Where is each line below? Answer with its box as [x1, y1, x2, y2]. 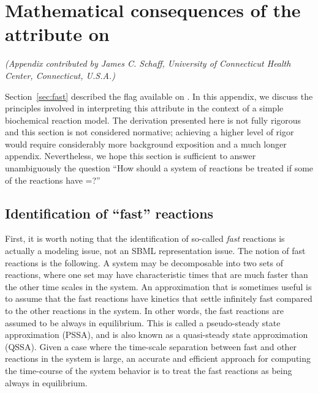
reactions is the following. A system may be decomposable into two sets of [5, 256, 283, 269]
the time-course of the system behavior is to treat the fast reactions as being [5, 364, 292, 376]
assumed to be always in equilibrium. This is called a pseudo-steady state [5, 316, 281, 329]
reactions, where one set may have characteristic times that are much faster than [5, 268, 308, 281]
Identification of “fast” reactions [5, 203, 214, 222]
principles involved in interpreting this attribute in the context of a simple [5, 102, 284, 114]
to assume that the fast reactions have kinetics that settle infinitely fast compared [5, 292, 312, 305]
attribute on [5, 21, 110, 47]
